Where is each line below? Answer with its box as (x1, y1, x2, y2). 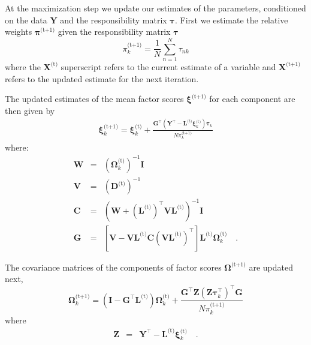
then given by (5, 104, 55, 116)
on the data (5, 13, 47, 26)
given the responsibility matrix (58, 25, 171, 38)
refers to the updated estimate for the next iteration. (5, 72, 199, 85)
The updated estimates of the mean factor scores (5, 92, 184, 105)
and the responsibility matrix (60, 13, 167, 26)
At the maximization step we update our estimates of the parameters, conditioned (5, 2, 306, 14)
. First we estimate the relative (174, 13, 288, 26)
